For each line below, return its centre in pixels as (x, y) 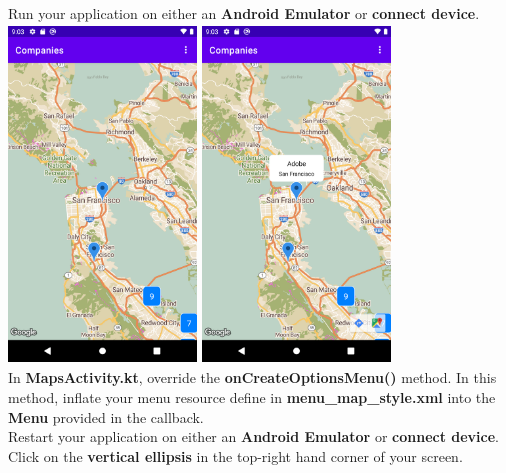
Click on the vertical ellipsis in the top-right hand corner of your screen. (235, 455)
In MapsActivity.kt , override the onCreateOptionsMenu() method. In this (252, 377)
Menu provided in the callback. (106, 416)
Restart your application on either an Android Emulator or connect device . (254, 436)
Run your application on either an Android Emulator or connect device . (244, 13)
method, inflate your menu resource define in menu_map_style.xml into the (252, 396)
